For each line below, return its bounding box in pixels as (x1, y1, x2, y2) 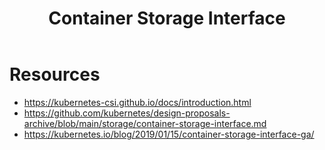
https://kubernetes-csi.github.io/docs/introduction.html (23, 96, 252, 108)
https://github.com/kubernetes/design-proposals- (23, 107, 231, 119)
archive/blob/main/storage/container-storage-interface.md (23, 117, 267, 129)
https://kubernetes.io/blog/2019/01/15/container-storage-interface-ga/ (23, 128, 315, 140)
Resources (9, 63, 101, 86)
